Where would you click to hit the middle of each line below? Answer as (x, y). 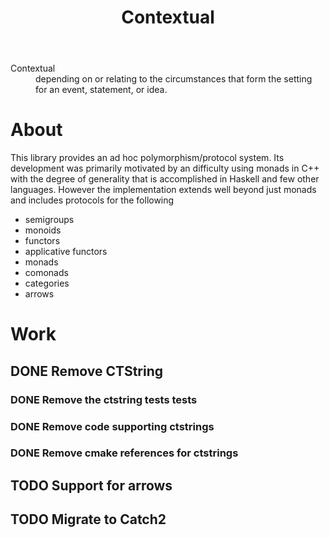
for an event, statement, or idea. (101, 90)
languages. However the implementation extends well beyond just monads (163, 190)
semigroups (49, 220)
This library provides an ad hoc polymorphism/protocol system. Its (147, 158)
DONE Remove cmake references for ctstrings (124, 453)
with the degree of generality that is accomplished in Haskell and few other (165, 179)
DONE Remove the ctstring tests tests (104, 399)
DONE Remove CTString (87, 371)
